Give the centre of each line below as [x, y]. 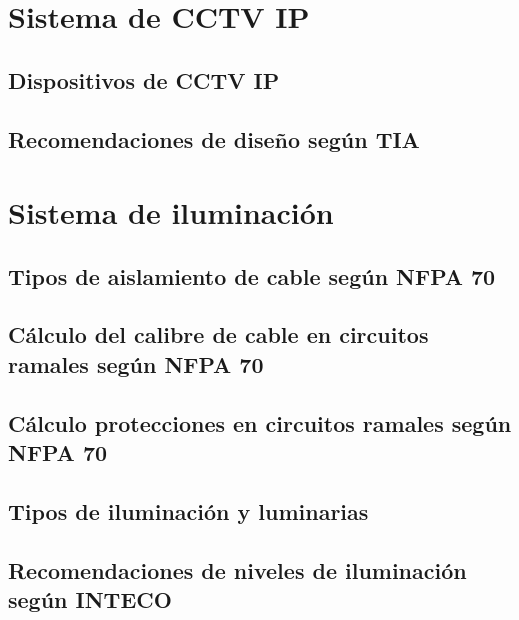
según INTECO [90, 599]
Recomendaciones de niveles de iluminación [237, 569]
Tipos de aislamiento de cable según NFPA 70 [252, 275]
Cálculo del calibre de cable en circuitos [218, 334]
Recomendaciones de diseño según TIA [214, 138]
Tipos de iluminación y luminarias [188, 510]
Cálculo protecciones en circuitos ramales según [260, 422]
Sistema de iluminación [171, 212]
